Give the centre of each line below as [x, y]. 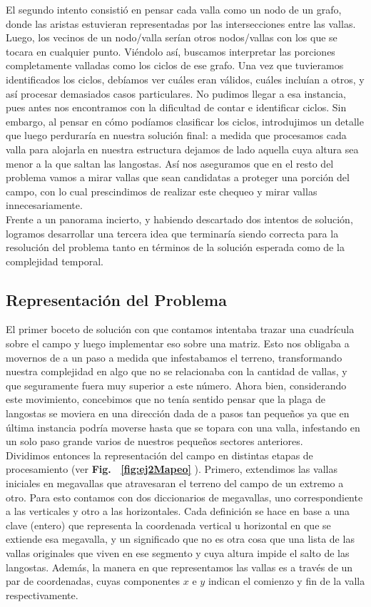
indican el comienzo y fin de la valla [286, 581]
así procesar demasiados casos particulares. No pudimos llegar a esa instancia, [176, 93]
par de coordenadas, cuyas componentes [93, 581]
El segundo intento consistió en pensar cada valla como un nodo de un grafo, [174, 9]
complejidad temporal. [55, 261]
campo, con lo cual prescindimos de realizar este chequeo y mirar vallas [162, 191]
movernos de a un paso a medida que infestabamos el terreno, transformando [174, 357]
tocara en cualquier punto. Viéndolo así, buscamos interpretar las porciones [171, 51]
